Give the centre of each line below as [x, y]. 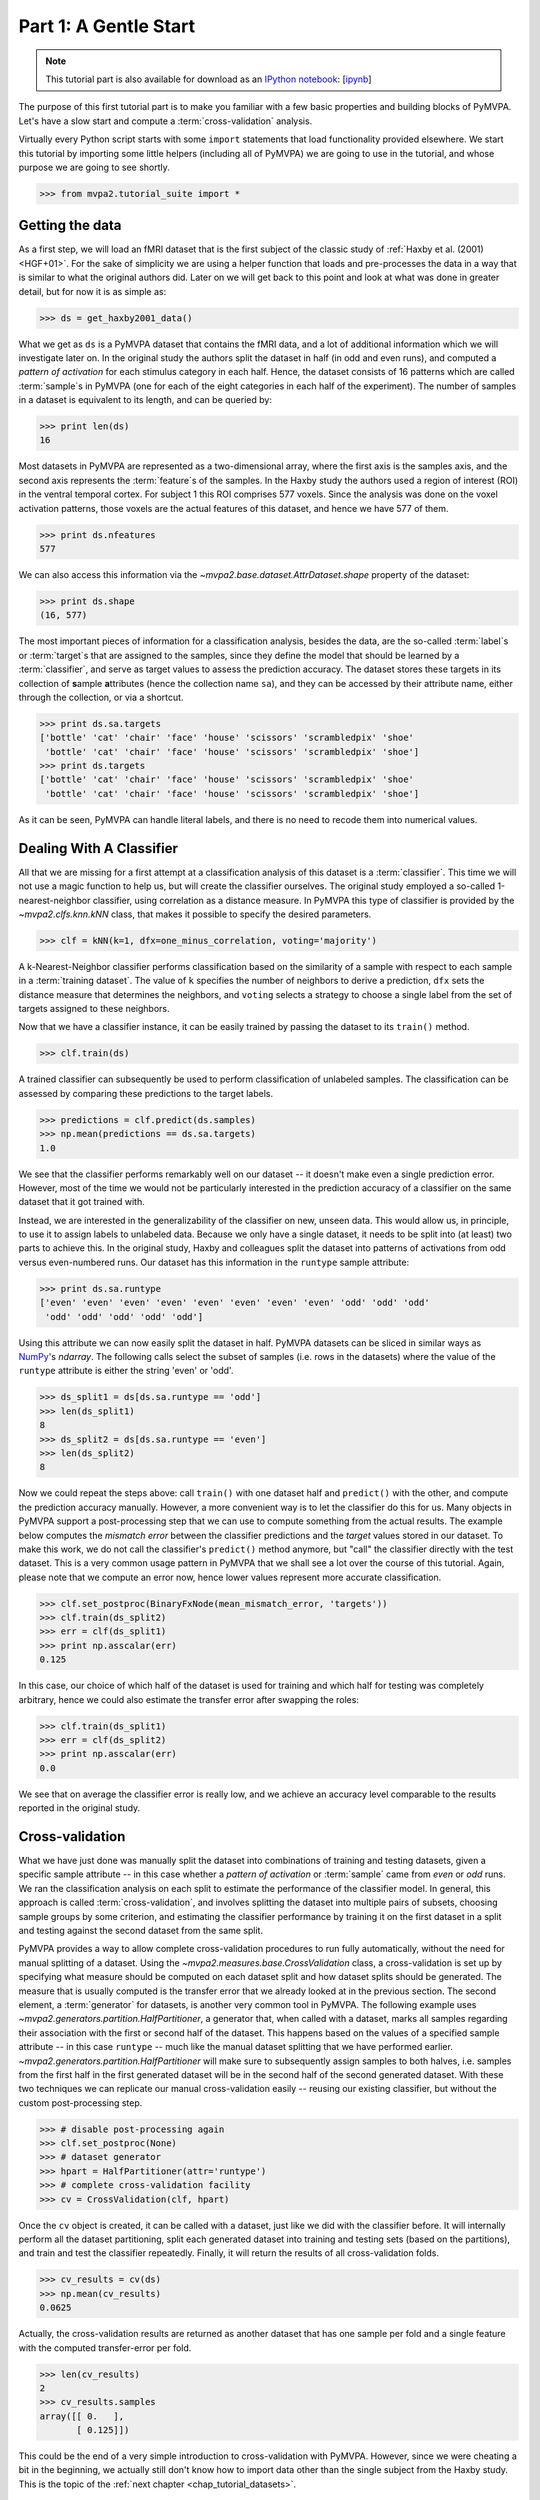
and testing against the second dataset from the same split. [141, 1930]
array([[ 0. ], [82, 2416]
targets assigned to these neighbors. [94, 1009]
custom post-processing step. [80, 2102]
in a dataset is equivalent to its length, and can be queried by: [145, 400]
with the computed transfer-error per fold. [105, 2347]
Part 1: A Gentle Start [106, 26]
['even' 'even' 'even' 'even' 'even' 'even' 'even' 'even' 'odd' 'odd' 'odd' [234, 1303]
